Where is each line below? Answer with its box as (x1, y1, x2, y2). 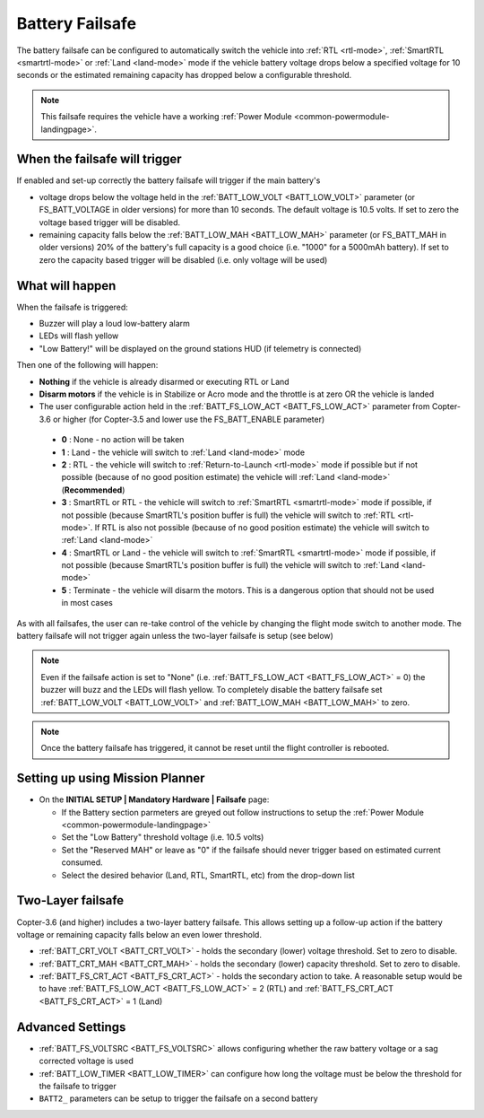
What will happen (16, 278, 117, 293)
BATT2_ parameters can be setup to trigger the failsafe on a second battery (39, 1093, 318, 1104)
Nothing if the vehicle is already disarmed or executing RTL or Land (39, 376, 290, 387)
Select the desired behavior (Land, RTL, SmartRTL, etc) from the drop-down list (61, 869, 356, 880)
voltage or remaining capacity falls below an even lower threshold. (16, 929, 262, 939)
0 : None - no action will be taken (61, 434, 185, 445)
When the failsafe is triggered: (16, 301, 129, 312)
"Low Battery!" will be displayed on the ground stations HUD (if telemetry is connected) (39, 343, 362, 354)
